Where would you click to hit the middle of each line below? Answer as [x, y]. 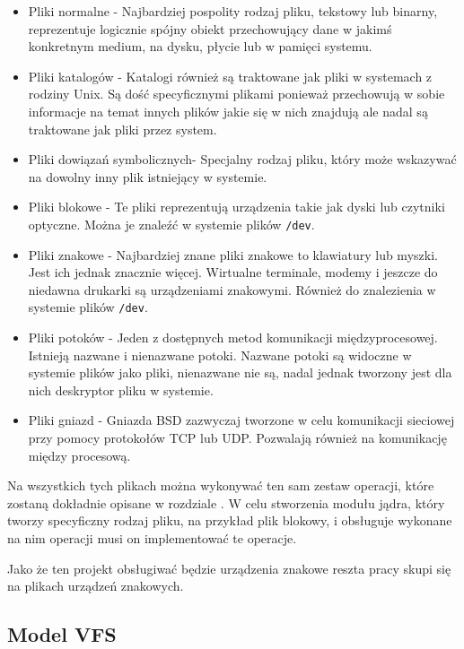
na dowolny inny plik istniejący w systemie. [148, 176]
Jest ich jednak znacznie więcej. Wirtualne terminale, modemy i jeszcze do [233, 272]
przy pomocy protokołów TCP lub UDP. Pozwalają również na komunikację [237, 437]
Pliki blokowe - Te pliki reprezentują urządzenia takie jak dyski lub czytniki [236, 207]
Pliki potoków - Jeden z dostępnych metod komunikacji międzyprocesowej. [233, 337]
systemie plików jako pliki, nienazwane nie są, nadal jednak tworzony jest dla [240, 372]
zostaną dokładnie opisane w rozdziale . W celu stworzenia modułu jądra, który [226, 502]
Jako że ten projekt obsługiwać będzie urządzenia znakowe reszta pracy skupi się [229, 568]
